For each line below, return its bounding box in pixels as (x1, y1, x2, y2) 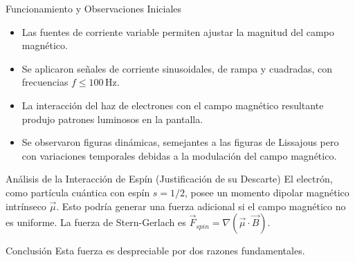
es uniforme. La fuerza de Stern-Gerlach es (6, 215, 186, 230)
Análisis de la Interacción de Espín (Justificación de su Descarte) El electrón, (6, 171, 333, 186)
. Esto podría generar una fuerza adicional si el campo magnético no (56, 198, 346, 213)
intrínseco (6, 198, 46, 213)
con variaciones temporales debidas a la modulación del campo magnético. (21, 148, 337, 162)
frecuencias (21, 75, 69, 89)
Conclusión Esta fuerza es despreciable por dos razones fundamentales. (6, 243, 305, 258)
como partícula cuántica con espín (6, 185, 150, 199)
